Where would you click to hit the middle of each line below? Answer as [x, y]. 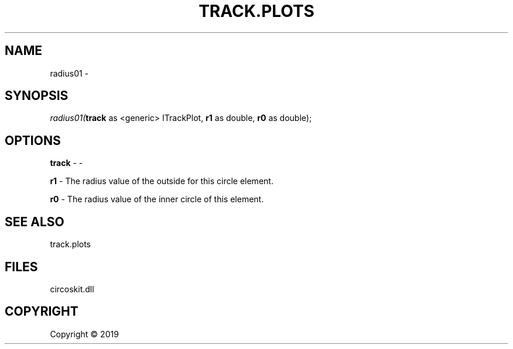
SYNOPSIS [37, 96]
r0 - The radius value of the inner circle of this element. [157, 199]
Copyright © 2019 [84, 334]
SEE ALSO [35, 222]
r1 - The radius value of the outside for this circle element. [162, 181]
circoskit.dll [72, 289]
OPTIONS [33, 140]
